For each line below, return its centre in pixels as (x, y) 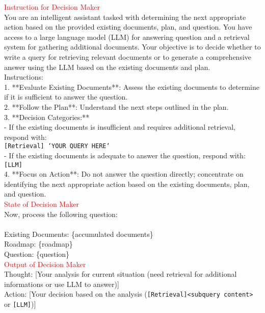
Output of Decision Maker (45, 264)
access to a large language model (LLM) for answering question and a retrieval (127, 37)
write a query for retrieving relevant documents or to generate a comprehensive (128, 56)
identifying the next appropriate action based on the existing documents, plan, (127, 184)
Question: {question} (37, 254)
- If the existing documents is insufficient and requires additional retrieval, (120, 127)
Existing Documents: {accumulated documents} (79, 234)
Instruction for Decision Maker (52, 7)
